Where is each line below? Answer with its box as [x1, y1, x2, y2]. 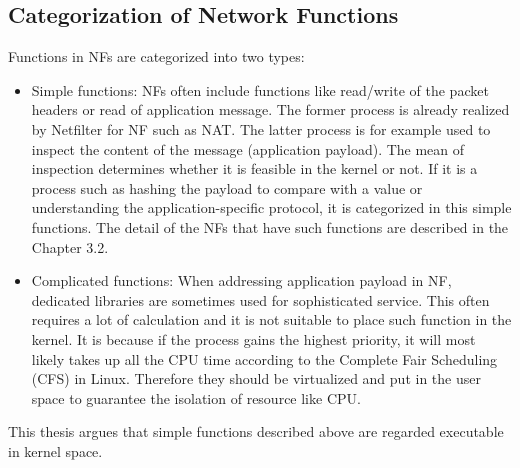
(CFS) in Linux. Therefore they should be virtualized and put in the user [31, 368, 481, 389]
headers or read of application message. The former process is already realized [31, 99, 510, 120]
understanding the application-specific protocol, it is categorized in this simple [31, 197, 512, 218]
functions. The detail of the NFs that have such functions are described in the [31, 216, 509, 237]
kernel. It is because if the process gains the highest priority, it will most [31, 328, 476, 349]
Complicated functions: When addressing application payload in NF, [31, 270, 452, 291]
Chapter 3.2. [31, 236, 109, 257]
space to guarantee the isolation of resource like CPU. [31, 387, 361, 408]
